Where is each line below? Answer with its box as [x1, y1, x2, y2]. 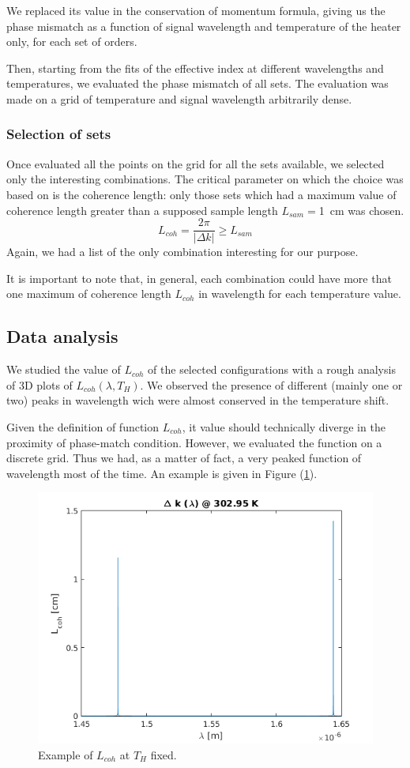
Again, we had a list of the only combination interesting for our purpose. [6, 243, 359, 260]
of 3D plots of [6, 376, 73, 393]
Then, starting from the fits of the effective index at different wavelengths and [6, 59, 384, 76]
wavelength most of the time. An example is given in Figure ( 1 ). [6, 465, 318, 481]
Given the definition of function [6, 418, 160, 435]
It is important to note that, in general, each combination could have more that [6, 269, 392, 286]
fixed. [150, 746, 177, 762]
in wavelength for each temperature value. [198, 285, 401, 302]
